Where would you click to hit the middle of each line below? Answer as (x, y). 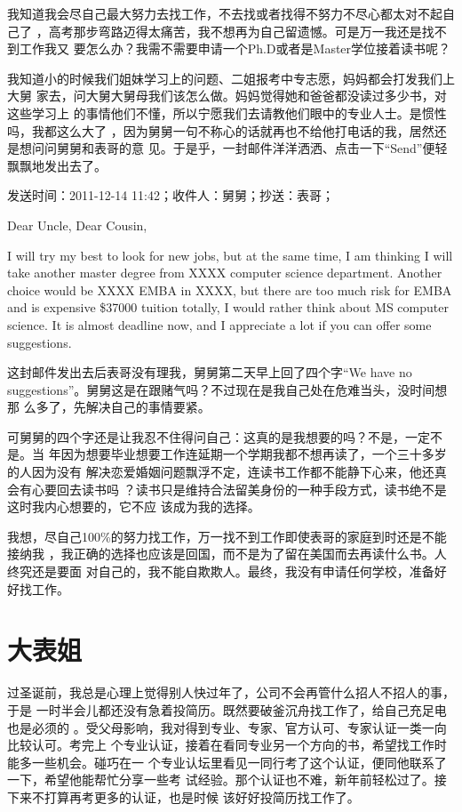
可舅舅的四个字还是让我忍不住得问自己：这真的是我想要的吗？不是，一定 (219, 436)
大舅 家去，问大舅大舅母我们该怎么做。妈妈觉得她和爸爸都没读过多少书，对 (227, 96)
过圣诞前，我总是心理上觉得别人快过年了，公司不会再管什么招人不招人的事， (231, 692)
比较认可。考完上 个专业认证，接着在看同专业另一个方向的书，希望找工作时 (227, 745)
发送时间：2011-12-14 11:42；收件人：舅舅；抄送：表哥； (171, 195)
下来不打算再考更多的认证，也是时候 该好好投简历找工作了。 (183, 796)
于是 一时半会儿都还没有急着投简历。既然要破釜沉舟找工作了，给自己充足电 (227, 709)
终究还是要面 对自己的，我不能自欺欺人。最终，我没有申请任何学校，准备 (221, 571)
